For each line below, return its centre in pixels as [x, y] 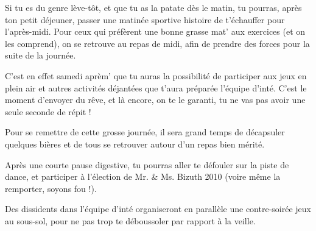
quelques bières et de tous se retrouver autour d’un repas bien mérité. [135, 144]
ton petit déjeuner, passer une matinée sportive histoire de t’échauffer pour [145, 19]
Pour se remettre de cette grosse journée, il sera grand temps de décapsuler [145, 132]
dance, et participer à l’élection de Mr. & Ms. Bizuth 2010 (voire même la [143, 176]
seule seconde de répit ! [48, 111]
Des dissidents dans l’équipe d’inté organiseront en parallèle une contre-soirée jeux [158, 209]
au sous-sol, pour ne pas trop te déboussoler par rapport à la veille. [130, 220]
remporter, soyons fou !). [51, 188]
